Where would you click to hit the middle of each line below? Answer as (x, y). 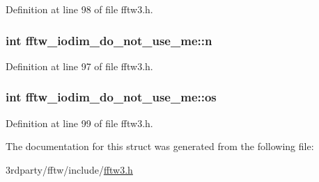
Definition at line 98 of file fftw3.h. (79, 9)
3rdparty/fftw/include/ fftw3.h (69, 169)
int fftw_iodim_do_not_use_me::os (111, 97)
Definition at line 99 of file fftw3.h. (79, 123)
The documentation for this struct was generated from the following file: (160, 146)
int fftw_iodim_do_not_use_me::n (109, 40)
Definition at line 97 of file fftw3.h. (79, 66)
